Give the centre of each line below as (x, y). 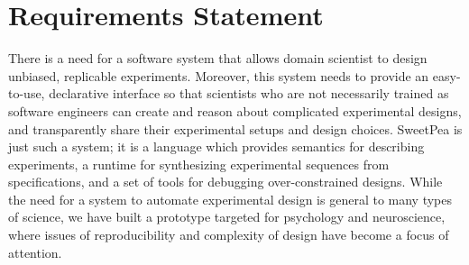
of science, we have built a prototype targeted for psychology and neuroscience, (227, 217)
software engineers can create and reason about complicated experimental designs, (235, 110)
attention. (35, 252)
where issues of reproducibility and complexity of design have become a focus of (229, 235)
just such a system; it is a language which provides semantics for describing (216, 146)
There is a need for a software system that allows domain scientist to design (218, 58)
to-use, (27, 93)
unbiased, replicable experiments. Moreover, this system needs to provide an (219, 75)
